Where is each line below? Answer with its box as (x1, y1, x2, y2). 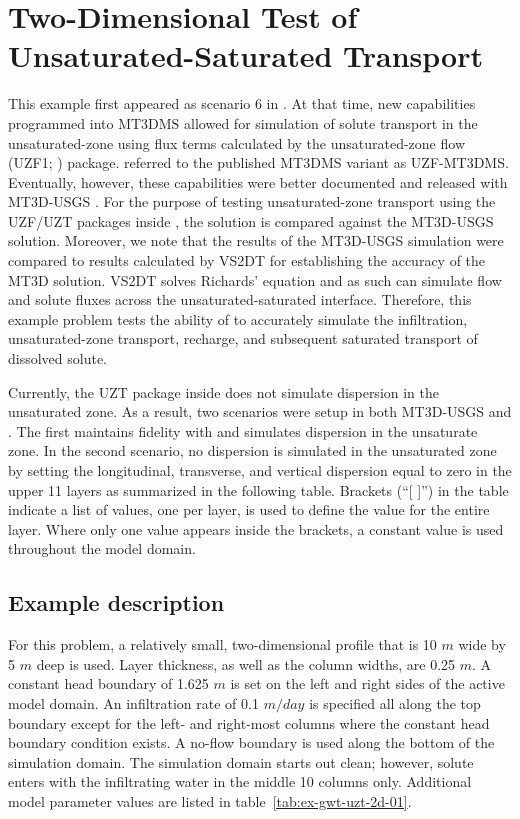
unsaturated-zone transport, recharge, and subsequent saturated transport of (8, 328, 478, 349)
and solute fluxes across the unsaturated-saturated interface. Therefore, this (8, 289, 472, 310)
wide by (458, 634, 506, 655)
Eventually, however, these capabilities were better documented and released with (8, 171, 508, 192)
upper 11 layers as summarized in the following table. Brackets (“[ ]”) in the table (8, 479, 509, 500)
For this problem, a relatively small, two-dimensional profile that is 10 (8, 634, 437, 655)
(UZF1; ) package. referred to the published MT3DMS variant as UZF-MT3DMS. (8, 152, 509, 173)
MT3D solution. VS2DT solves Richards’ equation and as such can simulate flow (8, 269, 502, 290)
